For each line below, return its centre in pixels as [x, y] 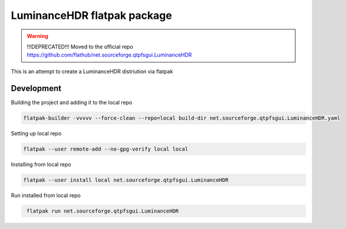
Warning [37, 36]
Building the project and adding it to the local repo [72, 102]
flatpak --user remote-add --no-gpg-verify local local [106, 149]
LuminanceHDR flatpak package [91, 15]
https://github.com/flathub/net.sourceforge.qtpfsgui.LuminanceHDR [109, 55]
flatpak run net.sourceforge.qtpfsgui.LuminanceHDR [103, 211]
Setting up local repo [36, 133]
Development [36, 88]
